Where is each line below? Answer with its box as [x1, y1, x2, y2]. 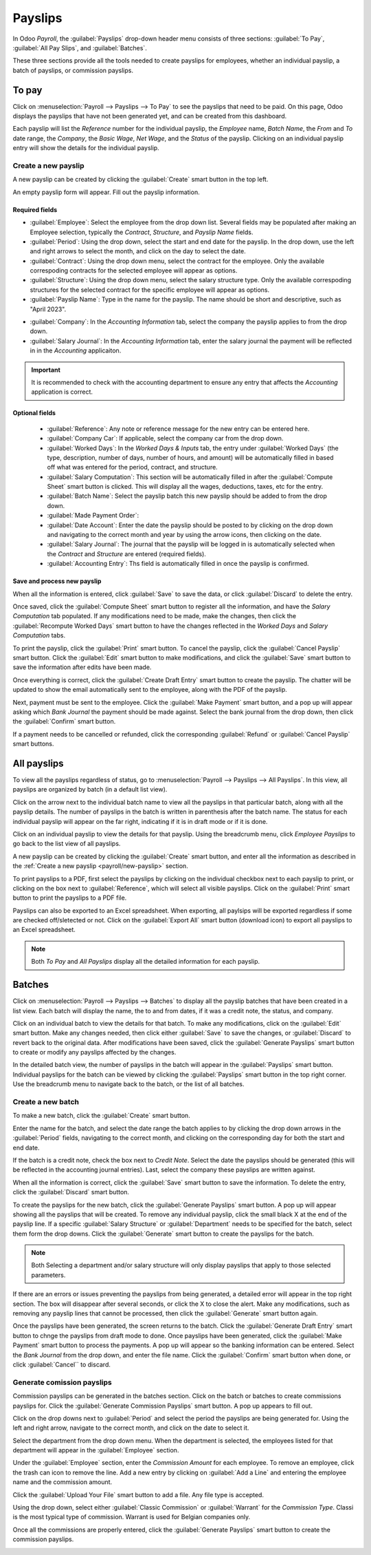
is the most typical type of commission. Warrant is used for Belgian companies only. [12, 1513, 251, 1521]
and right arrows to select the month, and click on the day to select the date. [30, 247, 247, 255]
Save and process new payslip [12, 577, 102, 585]
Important [31, 366, 61, 374]
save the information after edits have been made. [12, 663, 152, 671]
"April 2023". [30, 305, 67, 313]
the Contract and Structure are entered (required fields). [47, 549, 206, 558]
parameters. [31, 1271, 66, 1279]
